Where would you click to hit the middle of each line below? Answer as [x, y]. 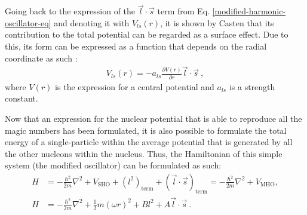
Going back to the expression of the [70, 11]
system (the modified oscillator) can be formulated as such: [113, 165]
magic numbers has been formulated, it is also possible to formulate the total [146, 130]
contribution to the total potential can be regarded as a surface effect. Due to [147, 34]
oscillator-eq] [28, 22]
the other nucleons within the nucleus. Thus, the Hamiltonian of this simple [144, 153]
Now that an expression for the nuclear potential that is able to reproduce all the [153, 118]
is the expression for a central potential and [135, 86]
